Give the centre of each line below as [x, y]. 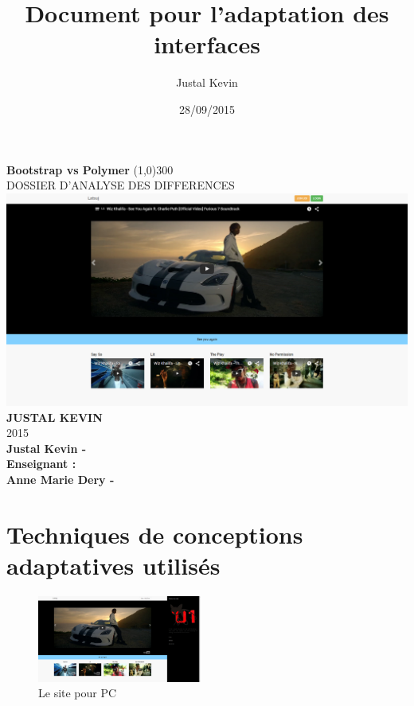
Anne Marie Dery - [61, 479]
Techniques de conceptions [155, 534]
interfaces [207, 44]
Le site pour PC [78, 693]
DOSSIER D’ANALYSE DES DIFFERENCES [121, 185]
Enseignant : [41, 464]
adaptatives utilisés [113, 565]
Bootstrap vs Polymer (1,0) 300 [90, 169]
